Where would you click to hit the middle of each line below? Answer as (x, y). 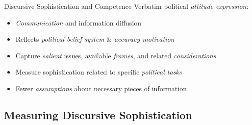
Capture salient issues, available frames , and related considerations (116, 55)
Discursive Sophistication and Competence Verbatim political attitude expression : (126, 6)
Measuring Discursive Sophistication (98, 114)
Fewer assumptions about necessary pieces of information (101, 88)
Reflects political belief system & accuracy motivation (95, 39)
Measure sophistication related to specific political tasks (99, 72)
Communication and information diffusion (78, 22)
